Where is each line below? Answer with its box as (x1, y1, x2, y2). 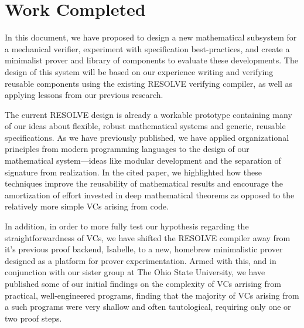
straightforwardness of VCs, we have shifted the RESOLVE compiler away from (5, 231, 291, 244)
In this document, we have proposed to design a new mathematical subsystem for (5, 31, 297, 43)
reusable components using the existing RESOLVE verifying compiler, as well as (5, 77, 292, 89)
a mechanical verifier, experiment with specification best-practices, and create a (5, 42, 290, 55)
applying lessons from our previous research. (5, 89, 163, 101)
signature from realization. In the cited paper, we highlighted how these (5, 165, 262, 178)
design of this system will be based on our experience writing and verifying (5, 65, 274, 77)
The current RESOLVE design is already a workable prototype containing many (5, 108, 292, 120)
